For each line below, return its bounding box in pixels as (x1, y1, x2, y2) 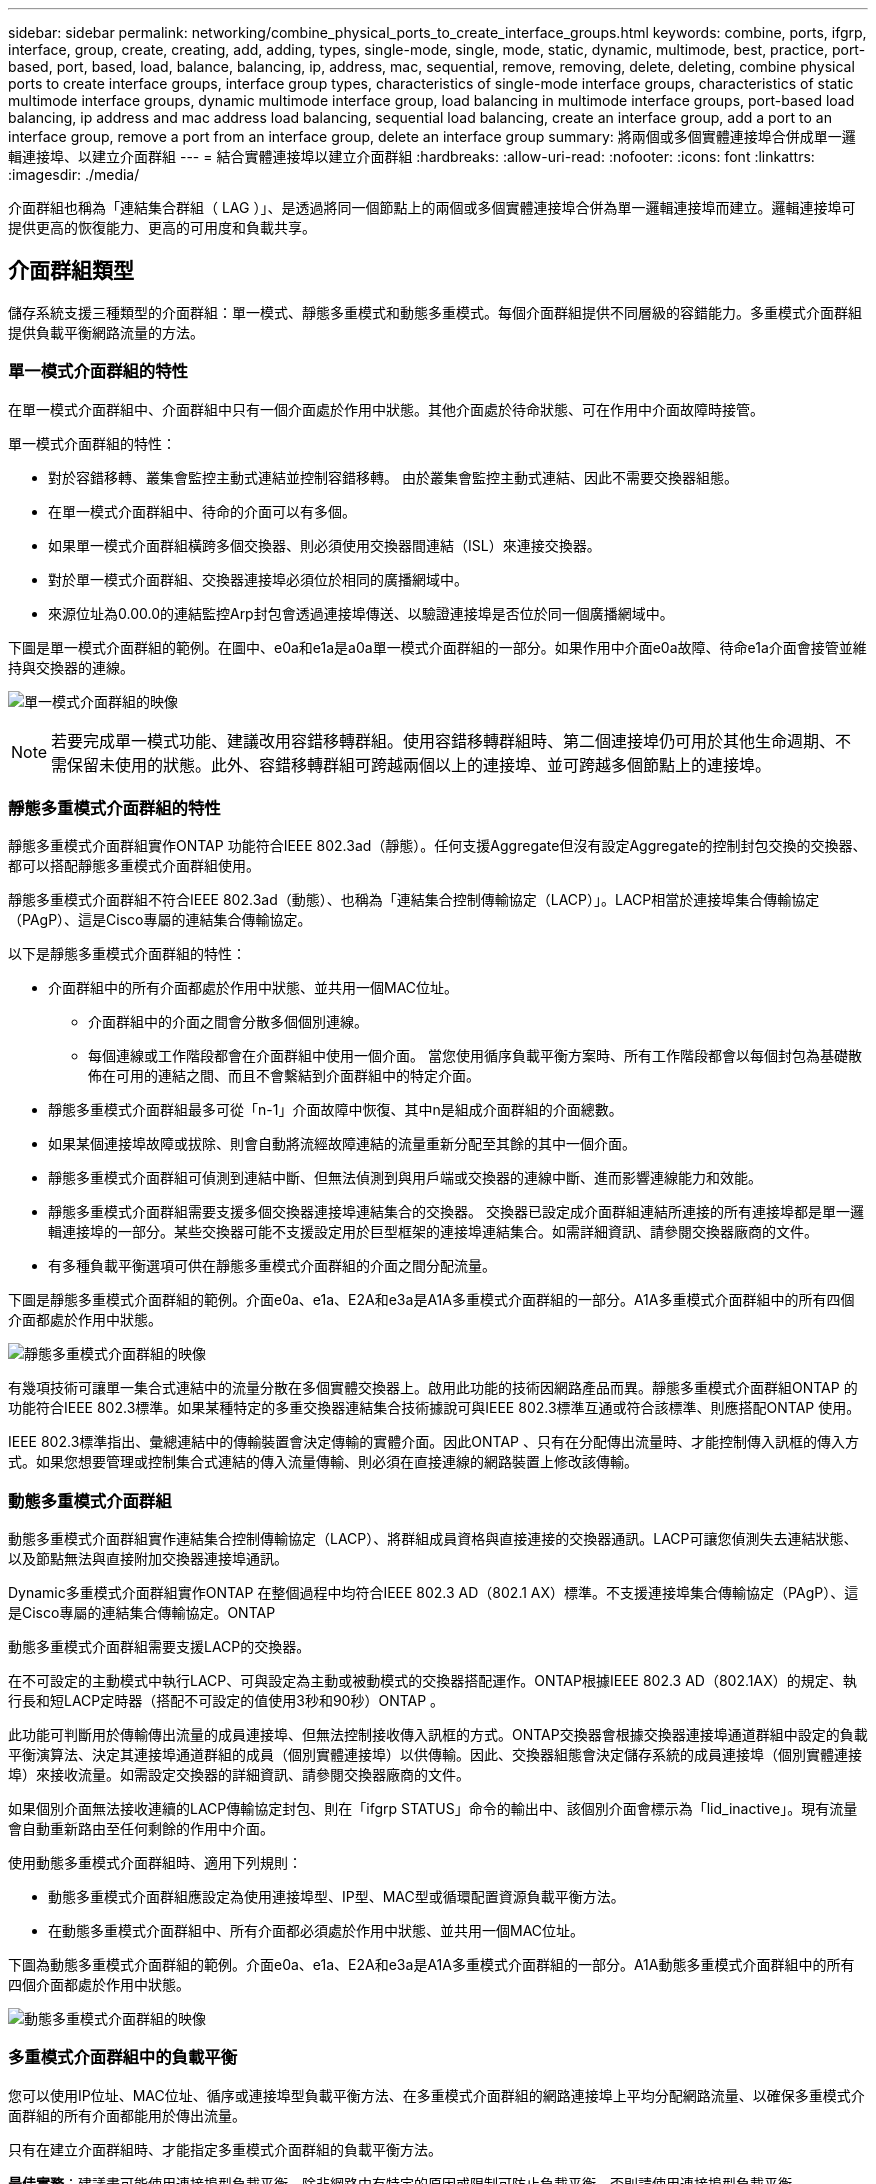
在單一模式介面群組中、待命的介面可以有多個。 (48, 502, 356, 520)
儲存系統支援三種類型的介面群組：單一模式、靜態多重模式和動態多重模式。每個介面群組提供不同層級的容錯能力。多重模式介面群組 (8, 303, 862, 321)
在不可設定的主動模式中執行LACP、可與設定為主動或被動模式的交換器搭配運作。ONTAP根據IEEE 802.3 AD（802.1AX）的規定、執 (8, 1672, 857, 1690)
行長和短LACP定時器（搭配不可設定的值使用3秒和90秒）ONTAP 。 (8, 1692, 445, 1710)
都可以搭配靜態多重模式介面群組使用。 (8, 857, 260, 875)
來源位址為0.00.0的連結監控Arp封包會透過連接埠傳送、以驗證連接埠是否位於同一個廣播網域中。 (48, 604, 674, 622)
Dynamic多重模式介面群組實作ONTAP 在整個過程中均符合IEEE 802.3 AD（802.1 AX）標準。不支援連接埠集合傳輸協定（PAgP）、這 (8, 1584, 859, 1602)
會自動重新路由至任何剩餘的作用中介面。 (8, 1820, 274, 1838)
